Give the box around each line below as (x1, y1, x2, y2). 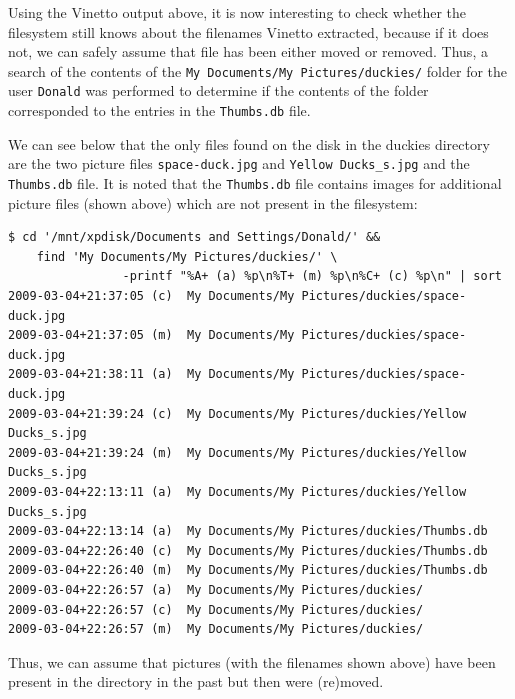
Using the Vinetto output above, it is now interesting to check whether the (8, 2, 467, 22)
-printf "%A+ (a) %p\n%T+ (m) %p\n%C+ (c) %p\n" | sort (122, 269, 502, 284)
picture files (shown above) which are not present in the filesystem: (8, 192, 418, 213)
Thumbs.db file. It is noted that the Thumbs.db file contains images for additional (8, 173, 502, 193)
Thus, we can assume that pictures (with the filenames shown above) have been (8, 651, 496, 672)
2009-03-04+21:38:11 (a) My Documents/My (8, 367, 295, 382)
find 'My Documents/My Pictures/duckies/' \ (36, 249, 338, 264)
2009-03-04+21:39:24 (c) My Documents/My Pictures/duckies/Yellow (8, 406, 467, 421)
